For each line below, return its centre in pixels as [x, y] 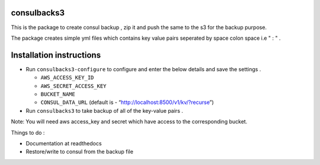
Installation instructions [56, 55]
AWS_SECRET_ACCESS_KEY [73, 86]
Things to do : [28, 132]
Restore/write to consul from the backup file [79, 152]
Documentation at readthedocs [64, 143]
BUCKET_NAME [58, 94]
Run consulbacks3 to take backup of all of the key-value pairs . [104, 110]
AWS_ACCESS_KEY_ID [67, 78]
